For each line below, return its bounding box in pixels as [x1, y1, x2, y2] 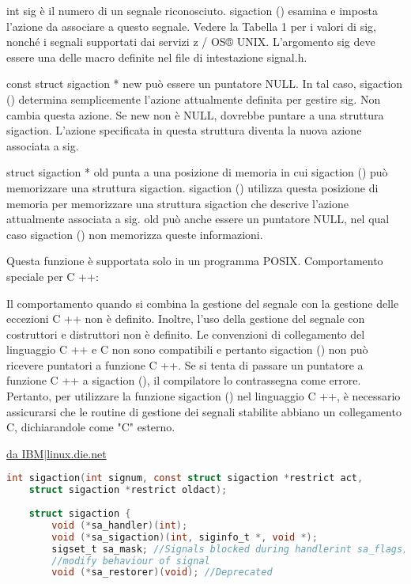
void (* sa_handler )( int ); [51, 519, 188, 531]
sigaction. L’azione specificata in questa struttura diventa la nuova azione [6, 122, 362, 138]
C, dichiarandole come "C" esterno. [6, 419, 175, 435]
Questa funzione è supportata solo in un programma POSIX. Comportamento [6, 252, 383, 269]
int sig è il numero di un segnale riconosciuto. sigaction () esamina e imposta [6, 2, 378, 18]
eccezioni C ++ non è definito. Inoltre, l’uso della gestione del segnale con [6, 310, 365, 327]
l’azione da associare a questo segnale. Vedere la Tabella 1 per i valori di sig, [6, 17, 376, 34]
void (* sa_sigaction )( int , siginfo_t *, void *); [51, 531, 318, 543]
